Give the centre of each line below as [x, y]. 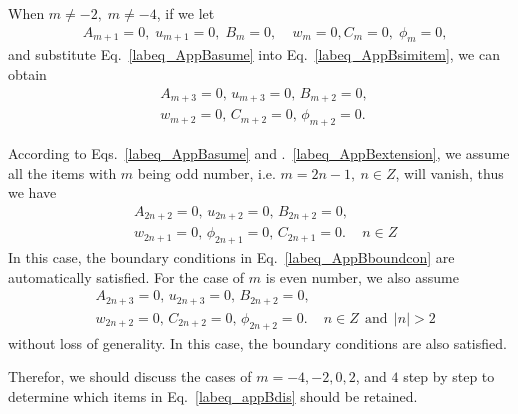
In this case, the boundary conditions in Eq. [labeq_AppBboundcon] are [231, 257]
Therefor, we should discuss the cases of [130, 376]
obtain [27, 74]
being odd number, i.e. [206, 172]
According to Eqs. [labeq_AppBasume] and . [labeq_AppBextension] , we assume [259, 152]
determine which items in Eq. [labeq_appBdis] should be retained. [213, 395]
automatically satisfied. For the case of [126, 276]
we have [32, 192]
